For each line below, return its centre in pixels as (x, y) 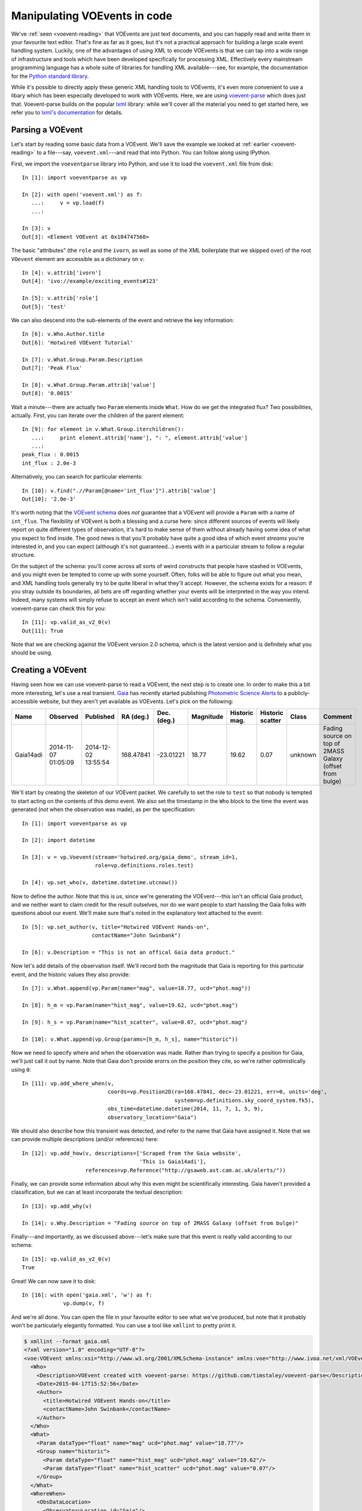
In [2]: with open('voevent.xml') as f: (82, 194)
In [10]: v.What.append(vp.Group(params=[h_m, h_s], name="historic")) (130, 1039)
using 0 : (21, 1069)
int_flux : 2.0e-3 (49, 463)
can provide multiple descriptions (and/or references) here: (85, 1139)
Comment (338, 717)
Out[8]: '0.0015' (47, 393)
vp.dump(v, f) (84, 1303)
